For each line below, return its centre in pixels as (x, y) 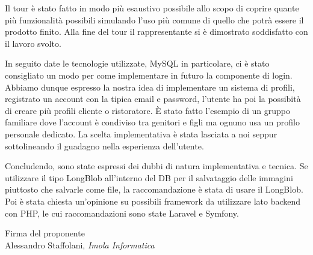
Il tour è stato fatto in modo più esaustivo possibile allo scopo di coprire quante (152, 8)
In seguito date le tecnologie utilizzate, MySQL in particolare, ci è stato (137, 63)
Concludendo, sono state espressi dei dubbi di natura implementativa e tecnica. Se (156, 166)
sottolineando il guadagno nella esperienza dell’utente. (104, 145)
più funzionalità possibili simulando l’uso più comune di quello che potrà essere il (154, 19)
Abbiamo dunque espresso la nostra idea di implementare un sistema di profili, (150, 87)
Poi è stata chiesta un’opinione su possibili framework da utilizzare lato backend (153, 201)
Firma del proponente (45, 233)
